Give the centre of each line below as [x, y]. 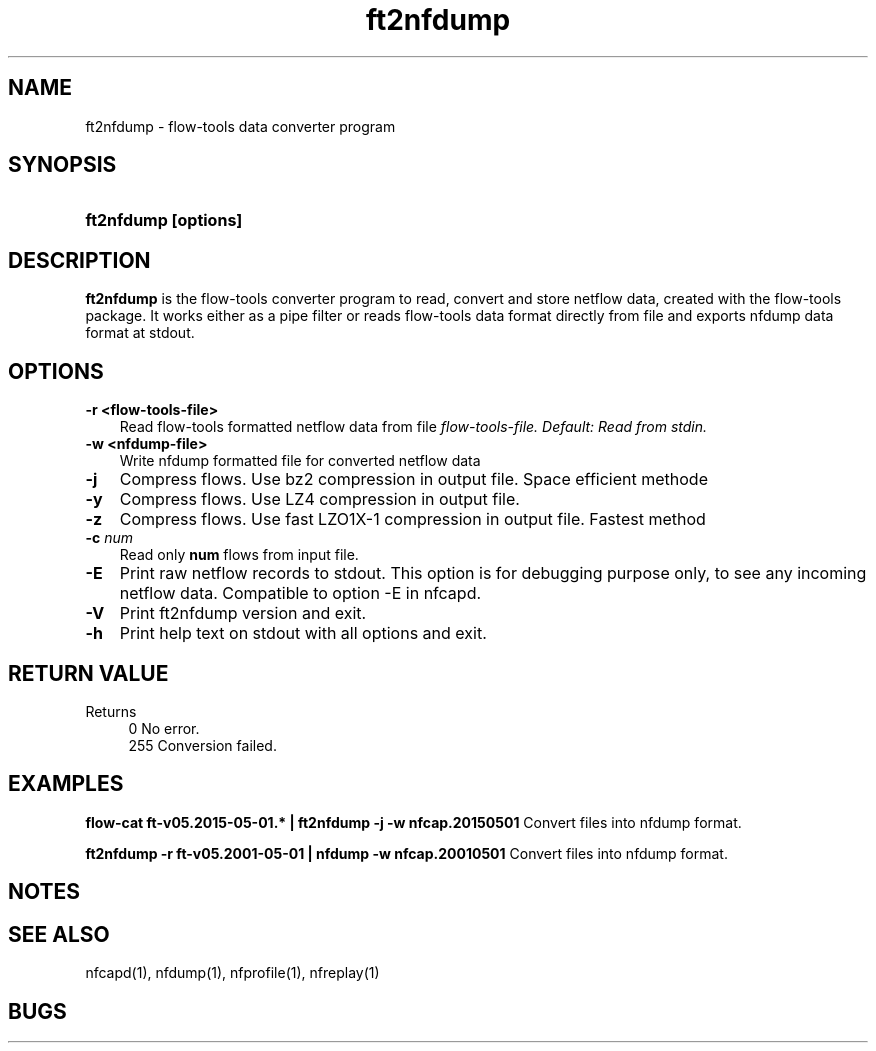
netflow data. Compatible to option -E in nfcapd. [300, 593]
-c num [109, 538]
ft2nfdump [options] [164, 220]
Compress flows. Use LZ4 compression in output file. [319, 499]
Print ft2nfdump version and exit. [243, 613]
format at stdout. [140, 333]
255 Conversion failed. [202, 745]
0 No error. [164, 728]
